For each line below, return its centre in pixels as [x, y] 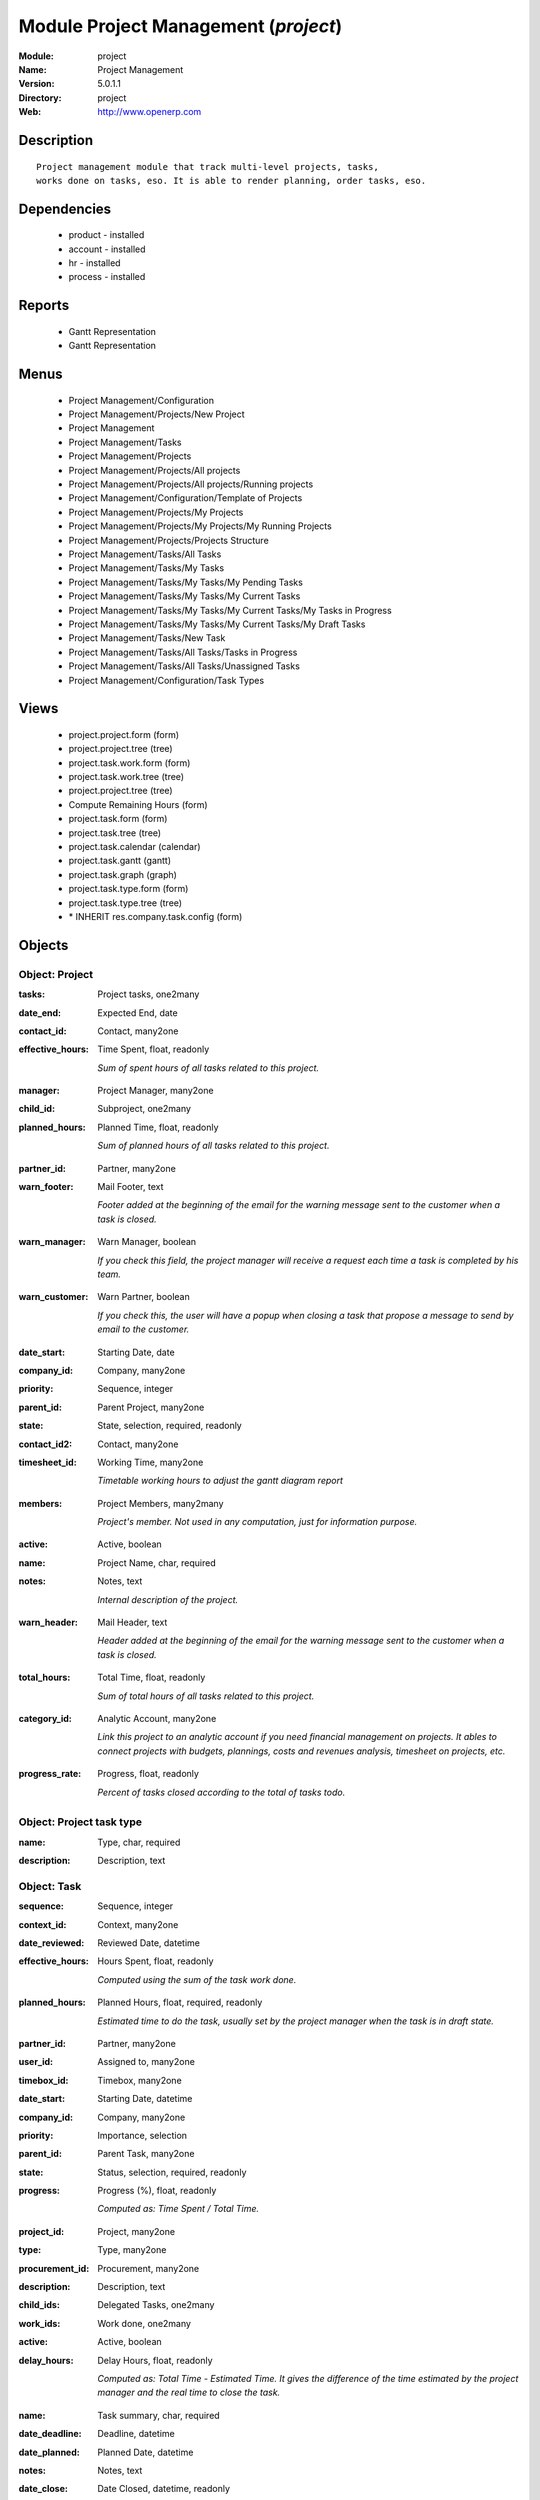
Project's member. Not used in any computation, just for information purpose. [257, 1522]
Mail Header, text [132, 1622]
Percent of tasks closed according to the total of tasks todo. [221, 1792]
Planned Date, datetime [145, 2452]
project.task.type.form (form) [128, 889]
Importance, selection [142, 2135]
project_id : [41, 2231]
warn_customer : [53, 1297]
